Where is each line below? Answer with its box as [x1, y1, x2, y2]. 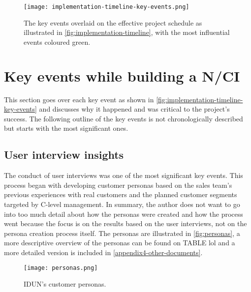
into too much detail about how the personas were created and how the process [4, 208, 243, 219]
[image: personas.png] [24, 264, 98, 272]
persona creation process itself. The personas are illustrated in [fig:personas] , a [4, 228, 240, 238]
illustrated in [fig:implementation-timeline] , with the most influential [24, 27, 230, 37]
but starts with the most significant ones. [4, 123, 128, 133]
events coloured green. [24, 36, 91, 47]
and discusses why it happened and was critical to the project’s [39, 104, 230, 114]
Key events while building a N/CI [4, 65, 240, 86]
